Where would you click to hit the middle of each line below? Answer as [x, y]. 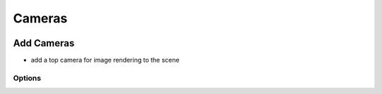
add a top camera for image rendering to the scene [105, 60]
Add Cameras [44, 43]
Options [27, 78]
